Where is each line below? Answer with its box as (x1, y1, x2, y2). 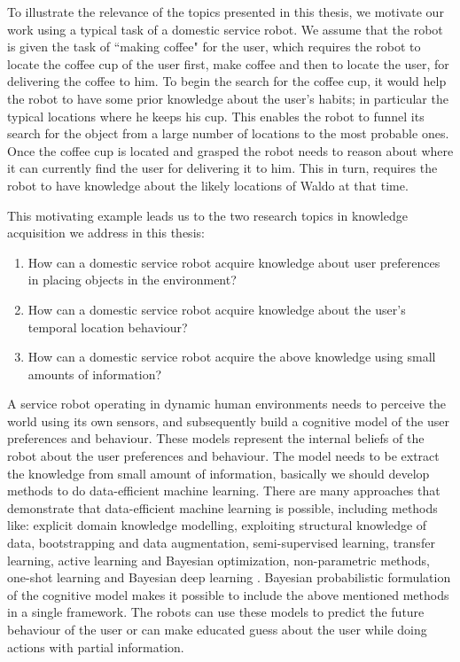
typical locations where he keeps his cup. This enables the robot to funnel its (7, 106, 425, 125)
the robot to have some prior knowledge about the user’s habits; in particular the (7, 89, 448, 107)
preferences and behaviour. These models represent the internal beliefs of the (7, 429, 425, 448)
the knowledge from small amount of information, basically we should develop (7, 463, 430, 482)
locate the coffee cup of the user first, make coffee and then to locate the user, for (7, 54, 449, 73)
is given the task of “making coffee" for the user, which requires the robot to (7, 37, 421, 56)
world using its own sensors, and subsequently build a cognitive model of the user (7, 411, 449, 430)
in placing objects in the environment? (27, 270, 237, 289)
